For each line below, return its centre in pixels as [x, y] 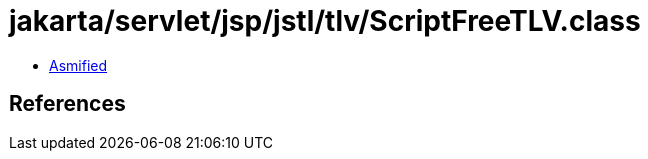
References [67, 104]
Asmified [78, 65]
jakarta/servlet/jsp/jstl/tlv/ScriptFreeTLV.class [325, 21]
